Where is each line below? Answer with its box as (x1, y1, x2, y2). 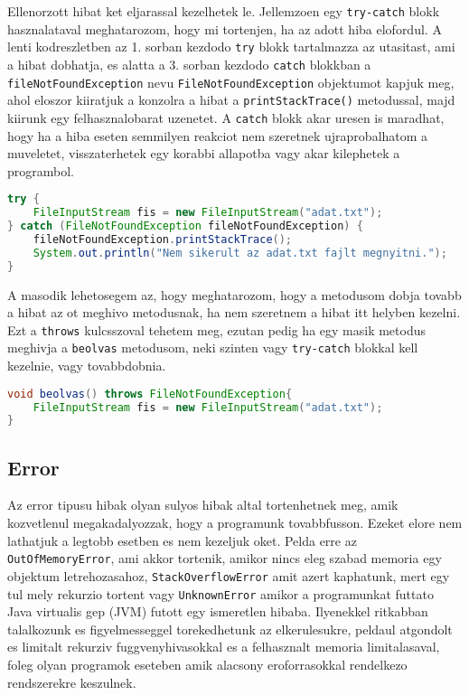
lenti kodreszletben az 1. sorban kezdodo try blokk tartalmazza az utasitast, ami (7, 37, 455, 56)
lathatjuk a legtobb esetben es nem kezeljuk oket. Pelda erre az (7, 531, 357, 549)
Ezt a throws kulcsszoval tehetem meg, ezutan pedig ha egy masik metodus (7, 320, 427, 339)
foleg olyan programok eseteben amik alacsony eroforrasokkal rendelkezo (7, 655, 408, 674)
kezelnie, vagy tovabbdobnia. (7, 356, 166, 375)
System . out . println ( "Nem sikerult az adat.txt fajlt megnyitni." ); (33, 246, 447, 259)
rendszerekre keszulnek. (7, 672, 136, 691)
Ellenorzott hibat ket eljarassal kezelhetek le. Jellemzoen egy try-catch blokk (7, 2, 440, 20)
